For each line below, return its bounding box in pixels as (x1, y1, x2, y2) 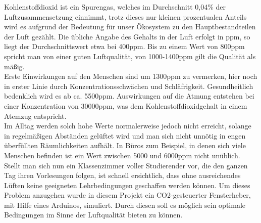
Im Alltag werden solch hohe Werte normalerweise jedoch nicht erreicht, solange (4, 120, 251, 131)
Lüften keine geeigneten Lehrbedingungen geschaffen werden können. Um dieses (4, 180, 250, 190)
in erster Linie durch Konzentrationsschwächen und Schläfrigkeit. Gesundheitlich (4, 80, 253, 91)
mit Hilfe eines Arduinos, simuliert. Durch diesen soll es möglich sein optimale (4, 199, 245, 210)
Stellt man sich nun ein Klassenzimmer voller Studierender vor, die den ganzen (4, 160, 248, 170)
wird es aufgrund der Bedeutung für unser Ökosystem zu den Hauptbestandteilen (4, 21, 256, 32)
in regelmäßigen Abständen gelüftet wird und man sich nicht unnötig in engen (4, 130, 246, 141)
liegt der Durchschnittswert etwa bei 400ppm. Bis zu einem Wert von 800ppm (4, 41, 245, 52)
